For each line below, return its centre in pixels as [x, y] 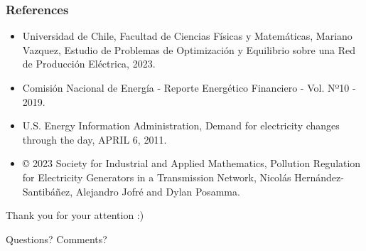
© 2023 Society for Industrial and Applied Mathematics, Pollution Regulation [192, 163]
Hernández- [319, 177]
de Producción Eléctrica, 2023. [89, 64]
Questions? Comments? [56, 239]
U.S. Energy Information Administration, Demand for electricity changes [181, 125]
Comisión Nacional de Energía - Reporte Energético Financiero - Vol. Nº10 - [189, 87]
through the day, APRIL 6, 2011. [95, 139]
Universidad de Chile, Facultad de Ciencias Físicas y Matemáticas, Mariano [187, 36]
